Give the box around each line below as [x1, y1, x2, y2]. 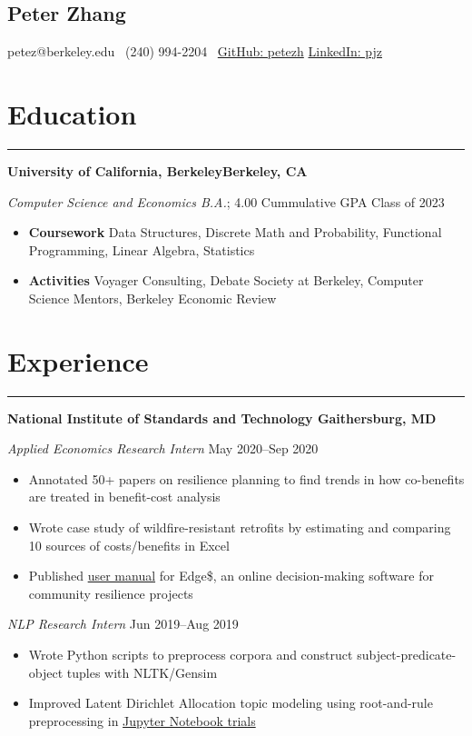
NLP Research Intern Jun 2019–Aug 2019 [7, 614, 239, 633]
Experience [7, 342, 149, 379]
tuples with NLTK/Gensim [66, 662, 218, 681]
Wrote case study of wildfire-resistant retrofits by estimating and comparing [28, 517, 451, 536]
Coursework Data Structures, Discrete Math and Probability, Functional [28, 223, 442, 242]
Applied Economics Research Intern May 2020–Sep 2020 [7, 439, 319, 458]
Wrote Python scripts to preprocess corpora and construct [28, 644, 353, 663]
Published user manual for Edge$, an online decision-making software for [28, 566, 434, 585]
